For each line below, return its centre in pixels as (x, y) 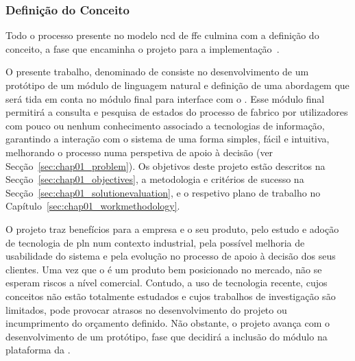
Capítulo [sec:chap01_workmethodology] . (93, 206)
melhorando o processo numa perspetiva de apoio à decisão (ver (139, 152)
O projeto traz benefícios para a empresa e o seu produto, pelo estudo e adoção (172, 228)
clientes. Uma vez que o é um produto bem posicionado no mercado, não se (164, 269)
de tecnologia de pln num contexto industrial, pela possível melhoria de (155, 242)
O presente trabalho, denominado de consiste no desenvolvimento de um (157, 72)
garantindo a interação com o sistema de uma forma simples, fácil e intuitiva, (168, 139)
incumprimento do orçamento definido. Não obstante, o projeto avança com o (168, 323)
